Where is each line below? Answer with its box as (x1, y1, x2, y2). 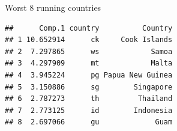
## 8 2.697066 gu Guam (5, 118, 173, 127)
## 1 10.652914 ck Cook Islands (5, 35, 173, 44)
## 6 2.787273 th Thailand (5, 94, 173, 103)
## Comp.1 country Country (5, 23, 173, 32)
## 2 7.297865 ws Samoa (5, 47, 173, 56)
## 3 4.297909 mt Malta (5, 59, 173, 68)
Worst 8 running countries (5, 1, 101, 13)
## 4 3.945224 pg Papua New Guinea (5, 70, 173, 79)
